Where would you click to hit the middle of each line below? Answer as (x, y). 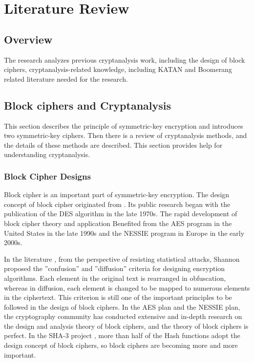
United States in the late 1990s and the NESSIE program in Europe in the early (124, 233)
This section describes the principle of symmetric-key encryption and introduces (124, 125)
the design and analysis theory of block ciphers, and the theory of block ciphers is (126, 326)
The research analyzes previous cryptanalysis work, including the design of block (125, 59)
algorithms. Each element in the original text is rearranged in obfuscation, (115, 278)
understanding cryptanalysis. (47, 154)
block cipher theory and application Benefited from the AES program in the (118, 223)
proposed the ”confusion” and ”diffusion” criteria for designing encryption (115, 268)
